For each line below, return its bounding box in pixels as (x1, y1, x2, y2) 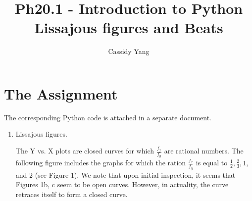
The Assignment (4, 83, 118, 103)
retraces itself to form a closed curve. (15, 189, 128, 199)
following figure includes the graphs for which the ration (15, 157, 186, 168)
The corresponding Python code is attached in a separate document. (4, 112, 211, 122)
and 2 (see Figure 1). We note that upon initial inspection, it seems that (15, 169, 236, 180)
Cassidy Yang (108, 46, 150, 56)
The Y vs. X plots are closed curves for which (15, 146, 154, 156)
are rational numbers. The (164, 146, 244, 156)
